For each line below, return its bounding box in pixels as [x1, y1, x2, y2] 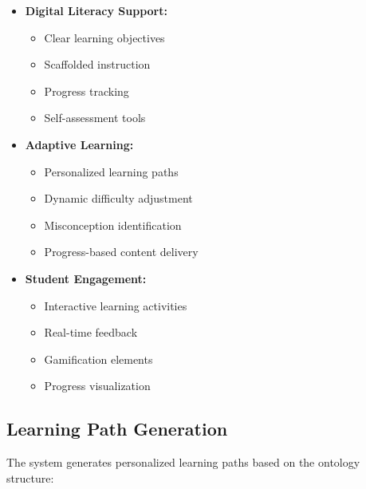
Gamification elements [44, 350, 153, 367]
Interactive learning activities [44, 297, 187, 314]
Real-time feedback [44, 324, 138, 341]
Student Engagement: [25, 270, 147, 286]
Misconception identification [44, 216, 182, 233]
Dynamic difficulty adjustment [44, 190, 193, 207]
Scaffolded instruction [44, 56, 151, 73]
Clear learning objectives [44, 29, 165, 45]
